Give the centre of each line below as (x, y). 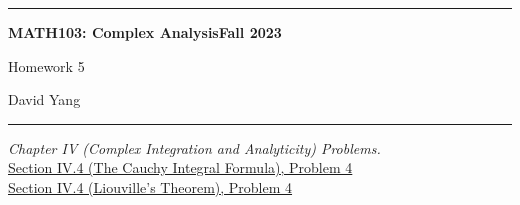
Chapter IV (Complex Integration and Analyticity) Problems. (194, 147)
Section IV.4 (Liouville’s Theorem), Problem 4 (150, 186)
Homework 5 (46, 65)
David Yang (44, 99)
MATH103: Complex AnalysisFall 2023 (145, 32)
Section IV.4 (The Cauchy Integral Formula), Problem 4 (180, 167)
